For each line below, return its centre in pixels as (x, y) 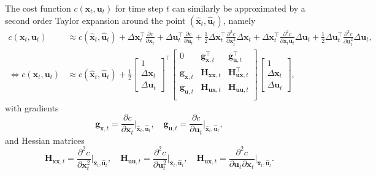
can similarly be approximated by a (239, 8)
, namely (239, 20)
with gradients (32, 107)
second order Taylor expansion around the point (95, 20)
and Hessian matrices (45, 140)
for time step (140, 8)
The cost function (38, 8)
